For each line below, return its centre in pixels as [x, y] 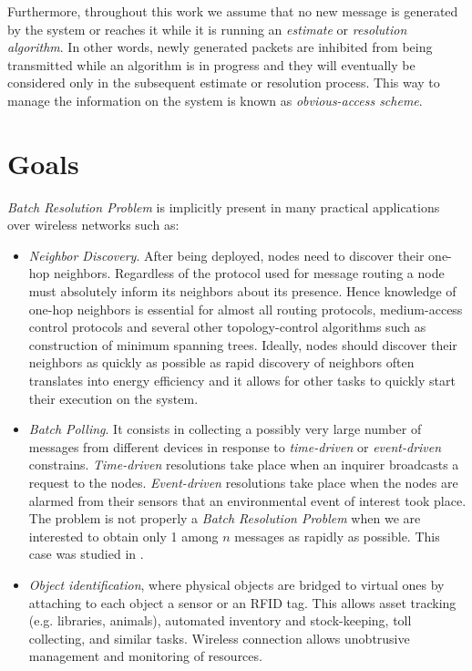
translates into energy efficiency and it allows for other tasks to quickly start [242, 381]
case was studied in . [86, 554]
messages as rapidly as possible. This [337, 536]
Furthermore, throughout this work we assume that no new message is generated [233, 11]
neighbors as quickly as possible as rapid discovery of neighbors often [221, 362]
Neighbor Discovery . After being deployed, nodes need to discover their [226, 255]
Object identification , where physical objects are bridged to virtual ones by [236, 584]
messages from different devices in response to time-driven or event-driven [235, 446]
